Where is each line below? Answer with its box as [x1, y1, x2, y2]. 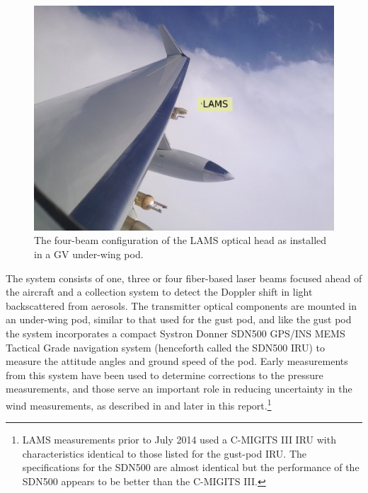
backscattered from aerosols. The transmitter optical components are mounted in [6, 298, 357, 313]
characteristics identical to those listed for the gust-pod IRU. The [22, 446, 307, 460]
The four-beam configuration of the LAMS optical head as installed [34, 233, 327, 248]
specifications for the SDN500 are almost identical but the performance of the [22, 460, 360, 475]
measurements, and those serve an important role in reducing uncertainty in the [6, 381, 352, 396]
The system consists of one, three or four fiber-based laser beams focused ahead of [6, 270, 362, 285]
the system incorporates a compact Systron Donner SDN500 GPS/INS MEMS [6, 326, 345, 341]
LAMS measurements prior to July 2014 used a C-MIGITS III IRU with [22, 432, 336, 447]
